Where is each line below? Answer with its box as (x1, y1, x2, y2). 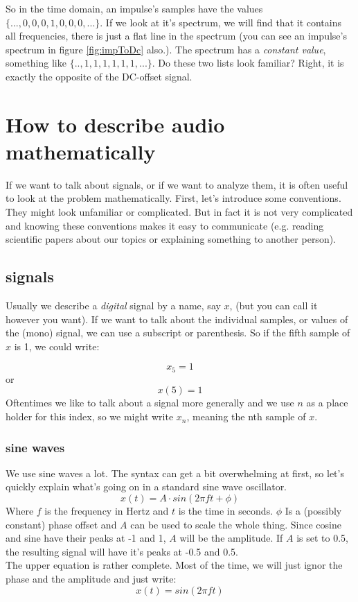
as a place (306, 395, 348, 410)
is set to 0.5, (296, 531, 349, 545)
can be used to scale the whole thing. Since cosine (130, 517, 341, 531)
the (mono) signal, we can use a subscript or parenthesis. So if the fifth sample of (6, 325, 350, 340)
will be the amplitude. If (179, 531, 283, 545)
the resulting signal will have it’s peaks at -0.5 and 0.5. (6, 544, 238, 558)
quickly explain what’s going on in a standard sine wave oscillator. (6, 479, 287, 494)
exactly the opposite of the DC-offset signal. (6, 69, 193, 83)
